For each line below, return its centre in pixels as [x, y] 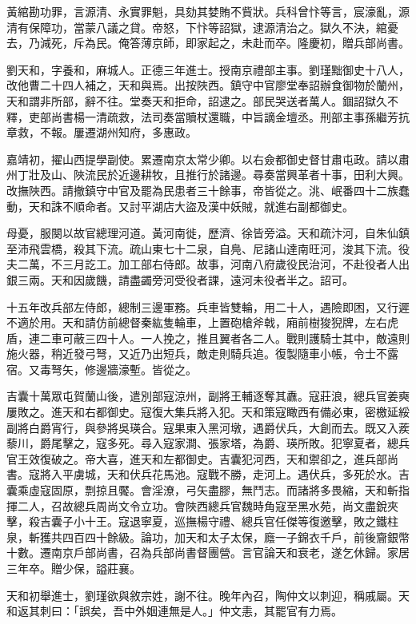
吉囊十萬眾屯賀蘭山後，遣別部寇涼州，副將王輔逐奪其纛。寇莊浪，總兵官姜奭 [208, 396]
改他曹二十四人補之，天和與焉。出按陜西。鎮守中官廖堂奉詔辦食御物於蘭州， [208, 85]
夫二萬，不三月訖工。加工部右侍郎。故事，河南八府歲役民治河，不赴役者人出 [208, 264]
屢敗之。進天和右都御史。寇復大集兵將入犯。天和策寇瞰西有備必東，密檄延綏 [208, 412]
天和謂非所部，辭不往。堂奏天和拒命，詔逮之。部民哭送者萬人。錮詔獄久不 [202, 100]
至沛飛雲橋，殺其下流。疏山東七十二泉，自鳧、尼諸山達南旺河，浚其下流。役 [208, 248]
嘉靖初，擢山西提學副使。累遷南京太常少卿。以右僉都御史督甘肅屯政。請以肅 [208, 159]
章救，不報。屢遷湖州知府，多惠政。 [102, 132]
